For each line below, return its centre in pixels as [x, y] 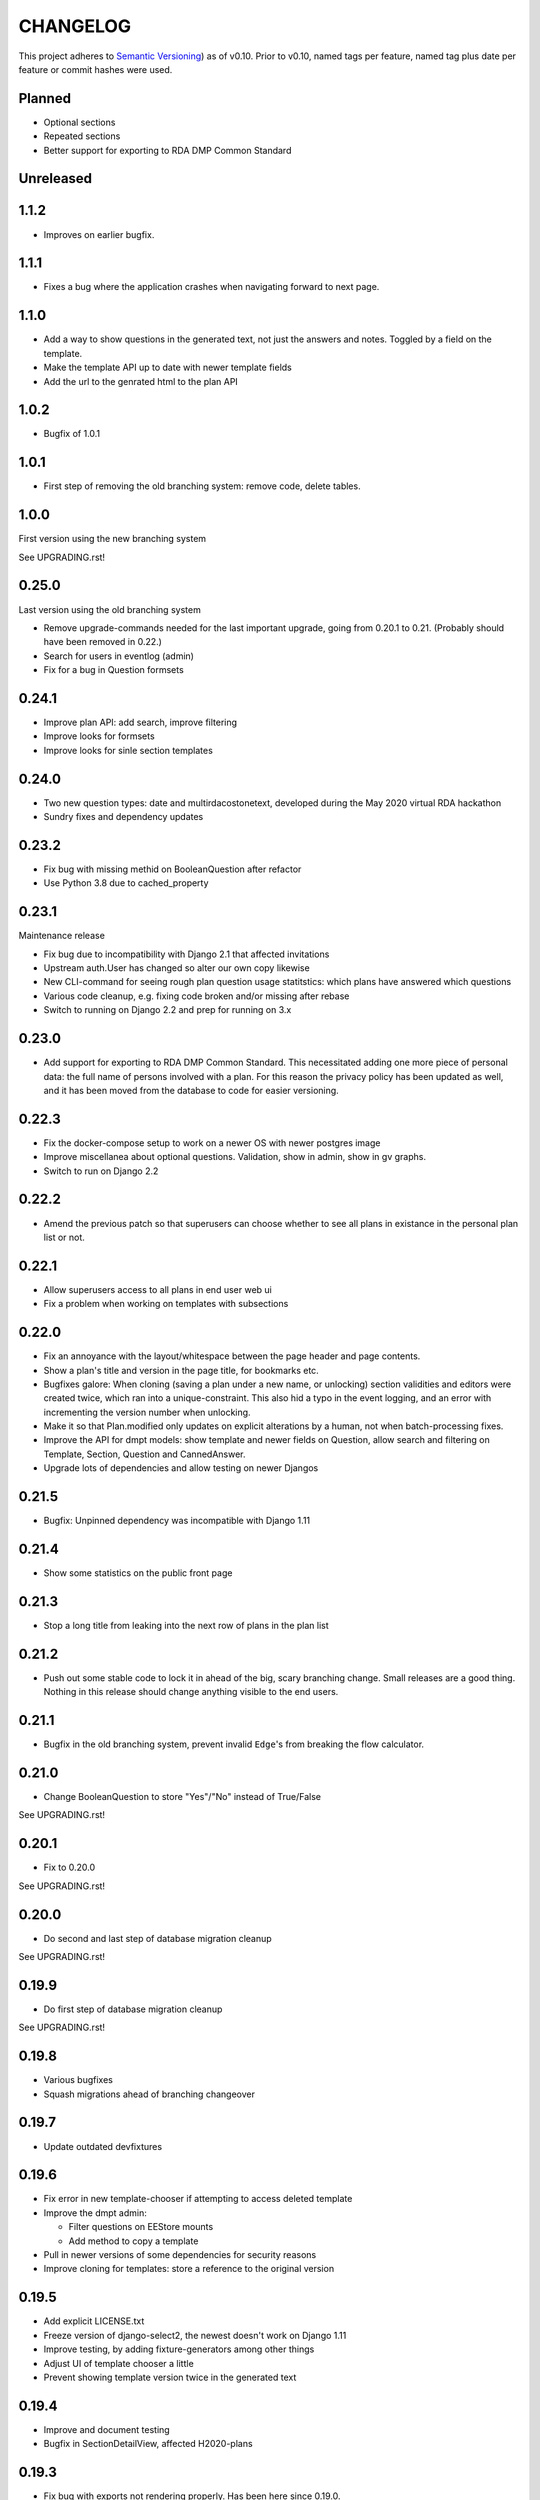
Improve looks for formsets [99, 736]
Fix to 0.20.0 [69, 1867]
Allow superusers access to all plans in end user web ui [157, 1289]
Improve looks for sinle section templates [128, 750]
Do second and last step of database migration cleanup [157, 1938]
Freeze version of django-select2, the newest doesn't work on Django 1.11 [195, 2335]
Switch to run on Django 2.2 [101, 1171]
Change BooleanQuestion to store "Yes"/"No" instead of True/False [182, 1797]
